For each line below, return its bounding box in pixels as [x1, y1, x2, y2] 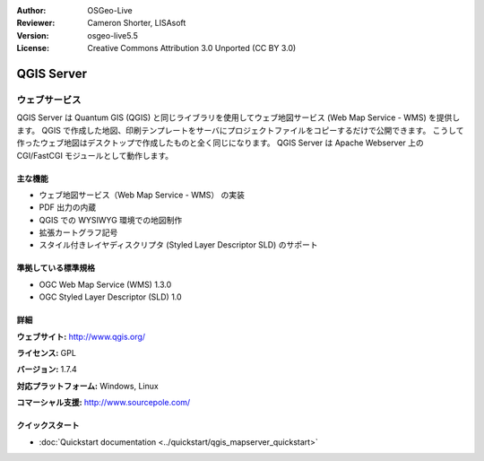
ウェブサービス [16, 93, 82, 106]
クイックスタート [16, 420, 80, 431]
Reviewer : [16, 18, 56, 29]
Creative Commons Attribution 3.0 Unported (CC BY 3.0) [87, 43, 297, 54]
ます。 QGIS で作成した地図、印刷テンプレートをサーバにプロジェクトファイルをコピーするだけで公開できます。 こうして [16, 125, 464, 135]
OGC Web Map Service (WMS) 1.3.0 [39, 279, 172, 290]
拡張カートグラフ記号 [39, 227, 118, 238]
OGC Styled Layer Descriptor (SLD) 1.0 [39, 291, 183, 302]
